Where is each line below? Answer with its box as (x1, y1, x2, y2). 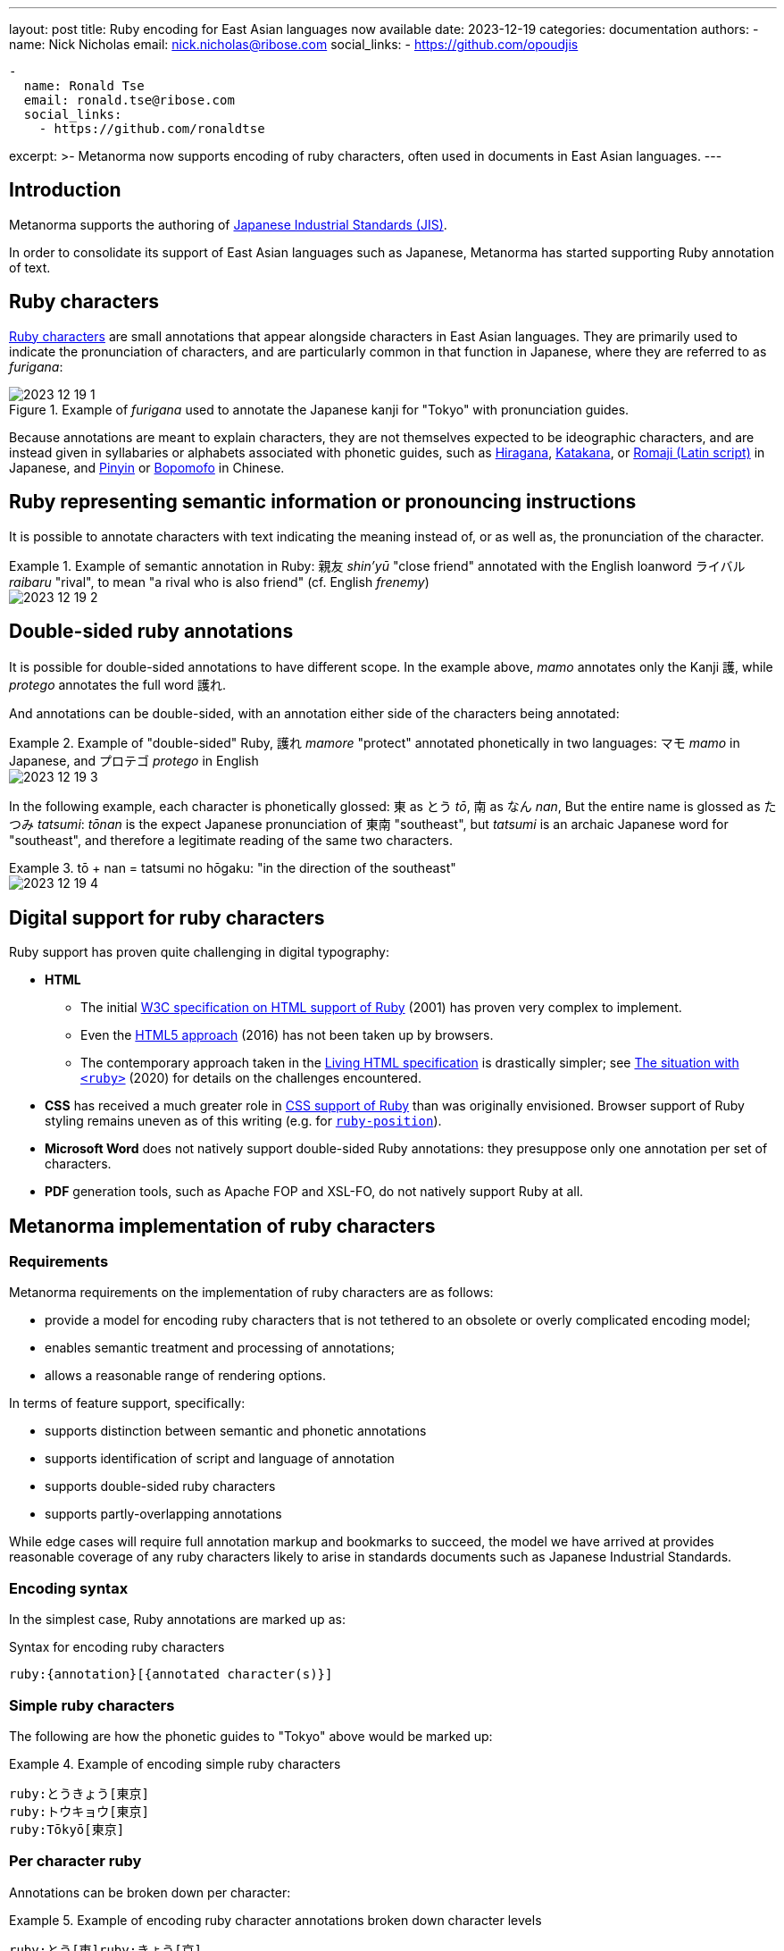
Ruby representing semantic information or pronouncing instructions (9, 490, 637, 514)
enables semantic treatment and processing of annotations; (45, 1340, 396, 1356)
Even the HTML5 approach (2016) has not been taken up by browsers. (80, 1027, 494, 1043)
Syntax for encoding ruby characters (9, 1639, 225, 1655)
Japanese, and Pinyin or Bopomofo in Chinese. (9, 459, 285, 475)
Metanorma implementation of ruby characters (9, 1214, 436, 1237)
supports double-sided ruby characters (45, 1478, 276, 1495)
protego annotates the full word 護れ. (9, 677, 227, 693)
